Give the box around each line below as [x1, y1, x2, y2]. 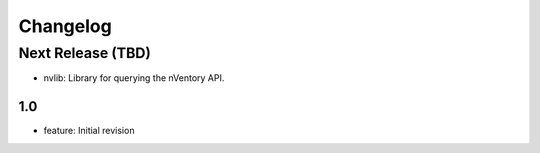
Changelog [18, 15, 112, 37]
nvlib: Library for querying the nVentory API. [43, 72, 225, 84]
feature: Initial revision [43, 125, 135, 137]
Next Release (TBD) [18, 44, 152, 62]
